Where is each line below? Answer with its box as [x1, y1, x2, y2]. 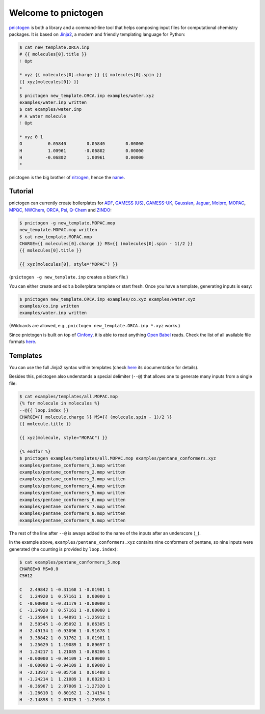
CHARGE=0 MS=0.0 [19, 566, 59, 572]
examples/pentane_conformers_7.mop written [19, 504, 126, 509]
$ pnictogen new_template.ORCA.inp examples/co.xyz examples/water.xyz [19, 296, 196, 302]
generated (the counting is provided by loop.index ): [9, 546, 118, 552]
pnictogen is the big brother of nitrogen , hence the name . [9, 174, 125, 180]
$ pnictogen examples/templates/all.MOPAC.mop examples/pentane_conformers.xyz [19, 456, 216, 461]
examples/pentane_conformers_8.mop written [19, 511, 126, 516]
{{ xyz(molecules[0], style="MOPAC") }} [19, 261, 118, 267]
